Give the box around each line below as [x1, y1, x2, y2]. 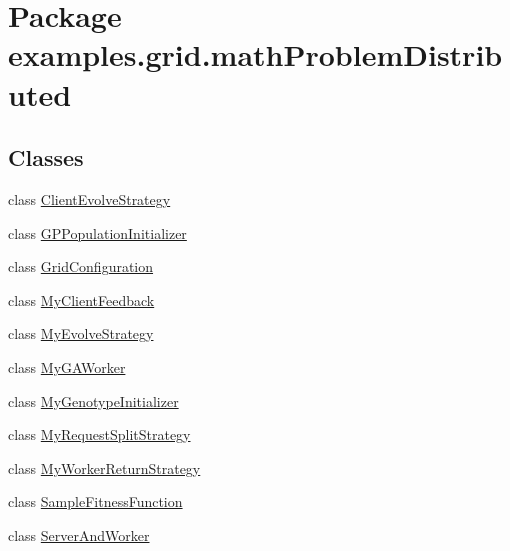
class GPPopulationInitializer [8, 222, 187, 243]
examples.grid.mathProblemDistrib [8, 34, 503, 75]
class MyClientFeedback [8, 289, 155, 310]
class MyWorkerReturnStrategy [8, 457, 201, 478]
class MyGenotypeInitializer [8, 390, 179, 411]
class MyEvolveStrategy [8, 323, 154, 344]
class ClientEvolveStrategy [8, 188, 171, 209]
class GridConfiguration [8, 256, 154, 277]
